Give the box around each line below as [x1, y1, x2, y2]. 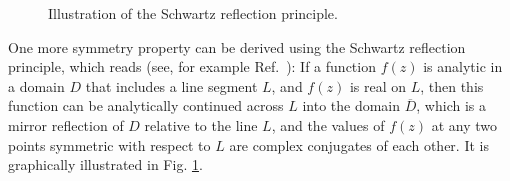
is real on [349, 75, 406, 96]
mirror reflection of [8, 114, 124, 135]
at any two [431, 114, 497, 135]
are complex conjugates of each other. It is [229, 134, 489, 155]
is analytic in [423, 56, 503, 77]
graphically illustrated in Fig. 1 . [8, 154, 203, 175]
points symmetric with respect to [8, 134, 211, 155]
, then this [420, 75, 484, 96]
